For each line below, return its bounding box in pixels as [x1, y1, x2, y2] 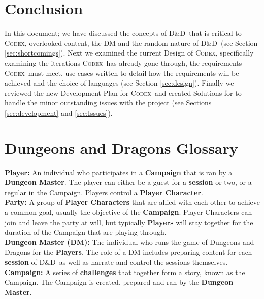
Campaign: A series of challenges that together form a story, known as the [5, 266, 245, 277]
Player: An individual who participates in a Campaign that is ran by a [5, 167, 233, 177]
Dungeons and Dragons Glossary [5, 137, 238, 158]
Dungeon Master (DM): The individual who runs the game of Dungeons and [5, 236, 254, 247]
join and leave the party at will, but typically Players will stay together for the [5, 216, 253, 227]
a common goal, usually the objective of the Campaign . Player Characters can [5, 206, 252, 217]
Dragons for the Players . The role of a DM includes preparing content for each [5, 247, 252, 257]
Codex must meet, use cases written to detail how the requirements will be [5, 67, 239, 78]
